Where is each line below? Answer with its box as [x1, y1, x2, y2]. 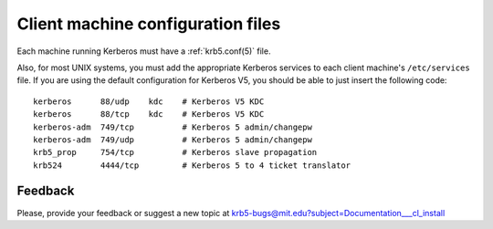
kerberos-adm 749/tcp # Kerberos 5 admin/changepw [33, 121, 312, 132]
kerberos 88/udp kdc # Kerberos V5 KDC [33, 96, 265, 107]
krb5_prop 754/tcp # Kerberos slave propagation [33, 147, 318, 158]
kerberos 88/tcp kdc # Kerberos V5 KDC [33, 109, 265, 120]
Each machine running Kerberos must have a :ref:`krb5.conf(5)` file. [16, 46, 271, 57]
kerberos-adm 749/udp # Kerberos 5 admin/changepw [33, 134, 312, 145]
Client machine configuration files [16, 14, 281, 34]
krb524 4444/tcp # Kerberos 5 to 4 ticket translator [33, 160, 351, 171]
